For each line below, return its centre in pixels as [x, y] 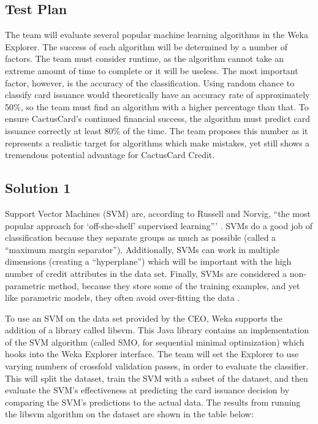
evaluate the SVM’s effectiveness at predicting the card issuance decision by [147, 390]
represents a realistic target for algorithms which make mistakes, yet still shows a [157, 142]
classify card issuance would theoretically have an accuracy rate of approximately [157, 95]
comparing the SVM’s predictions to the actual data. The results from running [153, 402]
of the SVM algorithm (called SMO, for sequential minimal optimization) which [155, 342]
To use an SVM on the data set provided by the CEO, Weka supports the [144, 318]
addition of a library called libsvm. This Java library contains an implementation [157, 330]
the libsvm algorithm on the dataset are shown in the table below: [129, 414]
